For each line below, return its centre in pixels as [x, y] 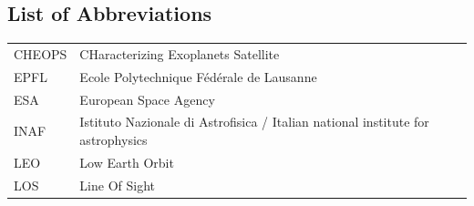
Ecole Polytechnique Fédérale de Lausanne [198, 76]
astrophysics [113, 140]
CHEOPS [41, 53]
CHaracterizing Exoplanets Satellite [180, 53]
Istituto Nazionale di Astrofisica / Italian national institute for [254, 122]
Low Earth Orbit [127, 162]
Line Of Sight [118, 185]
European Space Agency [147, 99]
